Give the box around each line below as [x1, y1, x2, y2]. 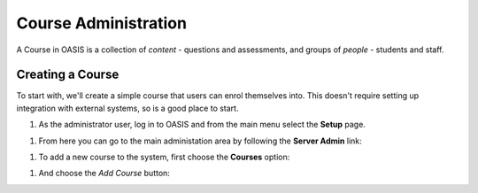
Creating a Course [16, 67, 119, 82]
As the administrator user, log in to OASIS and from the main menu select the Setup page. [38, 120, 366, 130]
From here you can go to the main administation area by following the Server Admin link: [38, 135, 362, 146]
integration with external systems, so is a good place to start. [16, 103, 239, 113]
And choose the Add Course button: [38, 168, 170, 179]
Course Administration [16, 13, 188, 33]
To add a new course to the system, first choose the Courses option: [38, 151, 290, 163]
